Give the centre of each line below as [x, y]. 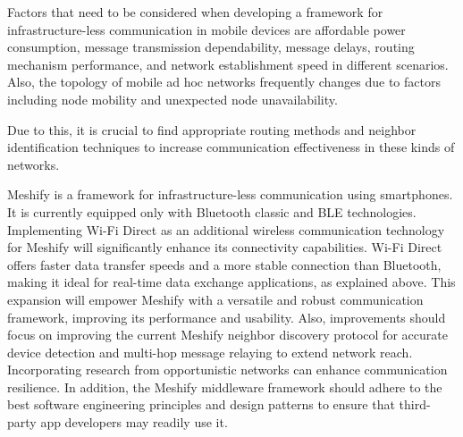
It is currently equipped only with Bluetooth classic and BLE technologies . [212, 211]
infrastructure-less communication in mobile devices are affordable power [206, 29]
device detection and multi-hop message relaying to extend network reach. [210, 352]
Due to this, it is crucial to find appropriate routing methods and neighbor [212, 129]
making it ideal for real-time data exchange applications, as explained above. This [231, 282]
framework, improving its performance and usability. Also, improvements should [227, 317]
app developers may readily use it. [134, 422]
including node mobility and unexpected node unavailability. [173, 99]
